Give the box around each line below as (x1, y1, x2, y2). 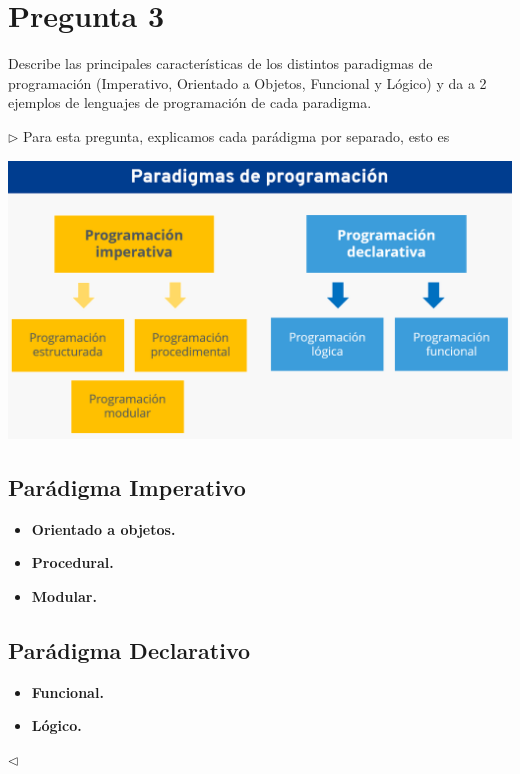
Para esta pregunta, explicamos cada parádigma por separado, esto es (23, 125, 450, 146)
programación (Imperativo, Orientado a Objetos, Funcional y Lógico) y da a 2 (8, 72, 487, 93)
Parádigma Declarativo (8, 635, 251, 666)
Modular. (31, 586, 97, 607)
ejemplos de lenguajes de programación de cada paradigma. (8, 92, 372, 113)
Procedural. (31, 552, 114, 573)
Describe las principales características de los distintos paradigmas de (8, 53, 433, 74)
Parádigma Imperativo (8, 472, 246, 503)
